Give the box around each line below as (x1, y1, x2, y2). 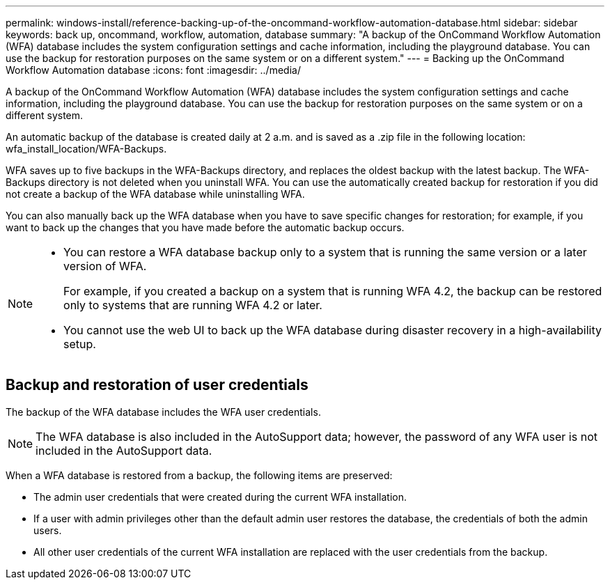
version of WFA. (63, 259, 147, 273)
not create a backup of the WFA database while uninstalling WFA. (6, 188, 305, 200)
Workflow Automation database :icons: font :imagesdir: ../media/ (6, 64, 301, 76)
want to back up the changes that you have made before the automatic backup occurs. (6, 221, 405, 233)
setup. (63, 337, 96, 351)
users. (33, 524, 62, 536)
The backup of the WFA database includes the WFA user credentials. (6, 405, 321, 418)
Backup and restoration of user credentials (6, 376, 308, 394)
